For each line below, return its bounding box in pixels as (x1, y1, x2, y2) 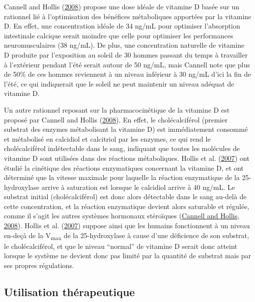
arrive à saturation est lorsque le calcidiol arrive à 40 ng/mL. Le (41, 181, 235, 192)
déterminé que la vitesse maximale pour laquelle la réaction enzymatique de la (4, 172, 240, 182)
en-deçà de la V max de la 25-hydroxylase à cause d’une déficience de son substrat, (4, 230, 249, 242)
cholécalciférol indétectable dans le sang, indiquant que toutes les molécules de (4, 143, 240, 153)
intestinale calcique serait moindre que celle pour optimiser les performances (4, 30, 233, 40)
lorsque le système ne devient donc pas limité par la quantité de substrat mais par (4, 250, 252, 261)
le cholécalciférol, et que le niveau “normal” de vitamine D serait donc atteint (4, 241, 237, 251)
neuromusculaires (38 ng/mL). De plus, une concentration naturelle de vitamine (4, 40, 245, 50)
